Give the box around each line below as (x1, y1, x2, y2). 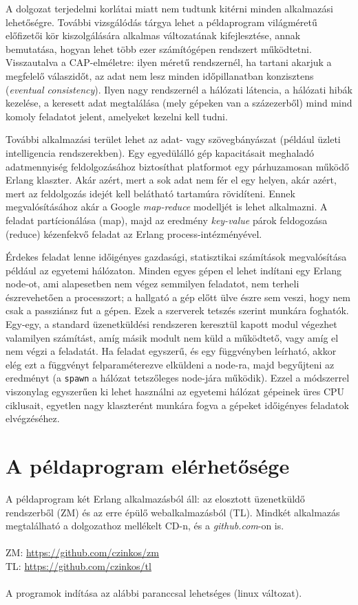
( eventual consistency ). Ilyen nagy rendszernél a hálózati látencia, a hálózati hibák (6, 82, 352, 96)
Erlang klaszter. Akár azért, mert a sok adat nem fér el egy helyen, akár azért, (6, 173, 337, 187)
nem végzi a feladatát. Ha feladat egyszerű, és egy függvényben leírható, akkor (6, 344, 337, 358)
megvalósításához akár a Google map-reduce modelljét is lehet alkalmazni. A (6, 199, 328, 214)
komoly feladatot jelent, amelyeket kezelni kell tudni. (6, 109, 228, 123)
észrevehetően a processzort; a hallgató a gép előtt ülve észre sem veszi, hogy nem (6, 289, 351, 304)
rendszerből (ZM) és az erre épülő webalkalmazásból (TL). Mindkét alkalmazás (6, 505, 340, 519)
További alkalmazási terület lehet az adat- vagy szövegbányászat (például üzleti (6, 132, 341, 146)
